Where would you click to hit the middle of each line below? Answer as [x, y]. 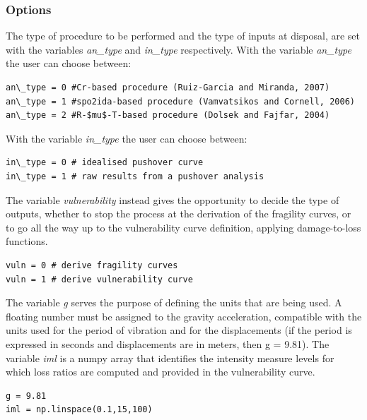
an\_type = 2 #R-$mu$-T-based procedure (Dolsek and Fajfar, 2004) [168, 115]
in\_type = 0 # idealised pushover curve [105, 163]
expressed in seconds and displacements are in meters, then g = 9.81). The [168, 343]
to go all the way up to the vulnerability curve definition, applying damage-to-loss [183, 227]
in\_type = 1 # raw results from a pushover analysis [135, 176]
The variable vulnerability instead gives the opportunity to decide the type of [173, 199]
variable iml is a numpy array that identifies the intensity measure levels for [170, 358]
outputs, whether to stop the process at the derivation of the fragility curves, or [179, 214]
